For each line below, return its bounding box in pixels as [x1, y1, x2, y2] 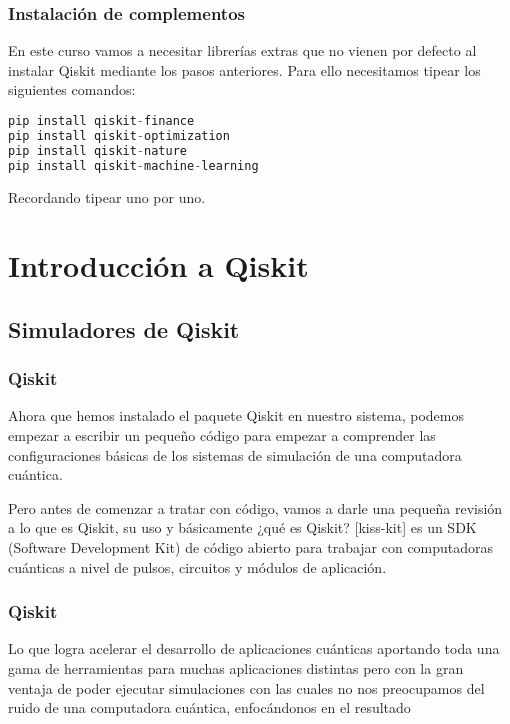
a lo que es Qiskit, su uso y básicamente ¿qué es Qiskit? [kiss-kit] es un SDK [8, 517, 477, 538]
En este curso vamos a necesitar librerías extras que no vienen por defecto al [8, 40, 477, 61]
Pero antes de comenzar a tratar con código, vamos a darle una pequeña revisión [8, 497, 503, 518]
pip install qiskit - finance [8, 114, 195, 128]
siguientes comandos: [8, 79, 136, 100]
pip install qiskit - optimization [8, 128, 230, 143]
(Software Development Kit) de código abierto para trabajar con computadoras [8, 537, 494, 558]
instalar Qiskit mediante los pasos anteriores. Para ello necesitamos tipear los [8, 59, 481, 80]
